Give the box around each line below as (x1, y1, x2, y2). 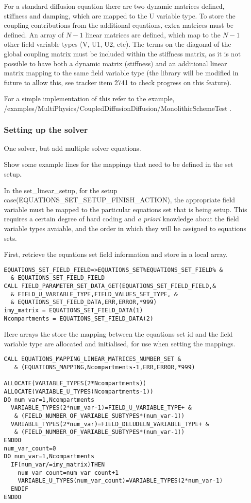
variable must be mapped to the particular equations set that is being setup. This (4, 204, 247, 214)
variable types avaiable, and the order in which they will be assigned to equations (4, 223, 246, 233)
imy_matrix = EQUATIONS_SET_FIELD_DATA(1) (4, 306, 143, 314)
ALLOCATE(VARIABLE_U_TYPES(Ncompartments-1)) (4, 388, 153, 395)
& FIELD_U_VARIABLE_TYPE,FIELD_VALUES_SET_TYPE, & (11, 290, 178, 298)
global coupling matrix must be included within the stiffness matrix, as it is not (4, 48, 241, 58)
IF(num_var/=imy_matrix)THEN (11, 461, 105, 468)
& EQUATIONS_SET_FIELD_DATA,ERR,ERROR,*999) (11, 299, 157, 306)
